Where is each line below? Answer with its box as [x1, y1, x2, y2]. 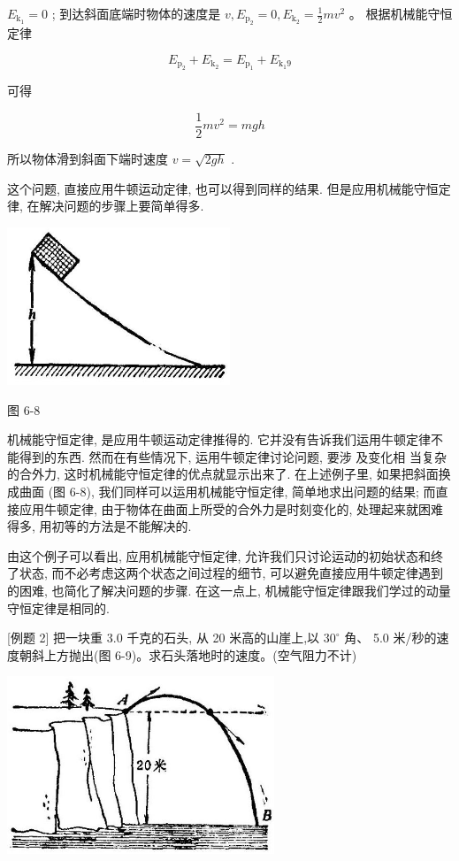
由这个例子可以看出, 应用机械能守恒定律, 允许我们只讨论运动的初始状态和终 [7, 546, 444, 565]
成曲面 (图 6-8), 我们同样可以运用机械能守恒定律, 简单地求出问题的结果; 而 [7, 482, 436, 501]
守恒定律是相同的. [7, 598, 110, 617]
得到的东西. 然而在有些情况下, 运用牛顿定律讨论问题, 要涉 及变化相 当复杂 [19, 447, 447, 465]
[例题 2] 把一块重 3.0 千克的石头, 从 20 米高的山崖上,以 [7, 628, 320, 647]
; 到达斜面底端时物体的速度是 [51, 4, 221, 22]
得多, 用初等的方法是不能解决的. [7, 517, 192, 535]
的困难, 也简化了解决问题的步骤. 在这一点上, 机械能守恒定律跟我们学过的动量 [7, 580, 451, 599]
